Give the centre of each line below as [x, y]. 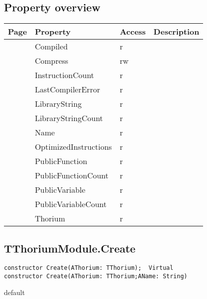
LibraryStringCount [69, 118]
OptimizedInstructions [73, 147]
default [15, 292]
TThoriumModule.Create [70, 248]
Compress [52, 61]
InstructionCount [64, 75]
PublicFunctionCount [72, 175]
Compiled [51, 46]
